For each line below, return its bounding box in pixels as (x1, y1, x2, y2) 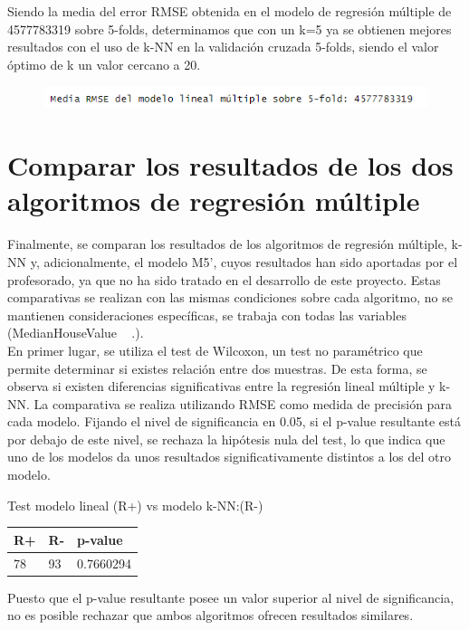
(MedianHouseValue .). (7, 323, 144, 342)
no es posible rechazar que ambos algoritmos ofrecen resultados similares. (7, 606, 414, 625)
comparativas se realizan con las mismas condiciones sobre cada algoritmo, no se (7, 288, 453, 307)
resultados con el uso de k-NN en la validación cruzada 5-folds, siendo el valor (7, 37, 439, 56)
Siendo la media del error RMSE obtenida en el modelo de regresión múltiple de (7, 2, 452, 20)
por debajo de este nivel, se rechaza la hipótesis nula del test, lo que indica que (7, 429, 445, 448)
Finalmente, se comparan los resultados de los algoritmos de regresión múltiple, (7, 234, 447, 253)
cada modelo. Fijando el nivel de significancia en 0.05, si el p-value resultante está (7, 412, 462, 431)
